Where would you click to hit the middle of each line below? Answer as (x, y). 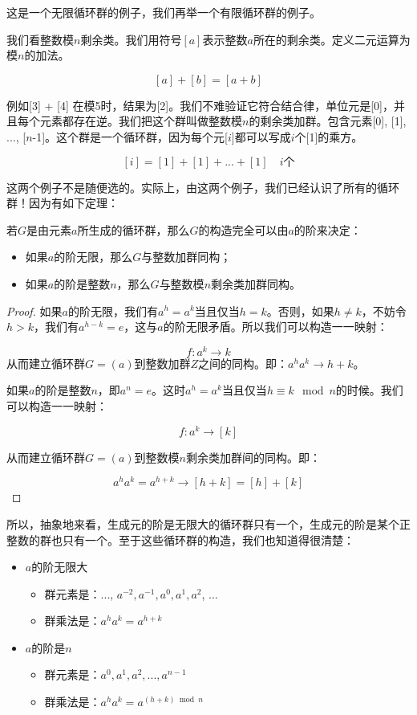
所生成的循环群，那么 (134, 229)
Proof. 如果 (34, 311)
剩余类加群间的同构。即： (253, 457)
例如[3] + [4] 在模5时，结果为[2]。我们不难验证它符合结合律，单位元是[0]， (200, 105)
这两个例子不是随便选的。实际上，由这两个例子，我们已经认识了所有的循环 (203, 187)
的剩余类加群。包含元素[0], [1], (328, 121)
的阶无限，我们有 (113, 311)
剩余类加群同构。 (256, 283)
